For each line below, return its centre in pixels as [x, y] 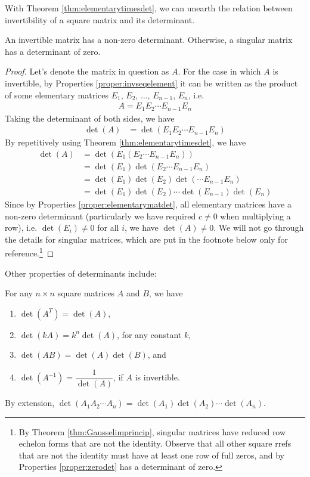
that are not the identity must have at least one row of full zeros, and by [152, 455]
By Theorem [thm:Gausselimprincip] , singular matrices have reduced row [152, 431]
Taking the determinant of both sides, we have [90, 118]
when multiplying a [255, 216]
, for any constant [149, 334]
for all [108, 227]
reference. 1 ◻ [30, 252]
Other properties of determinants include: [81, 273]
